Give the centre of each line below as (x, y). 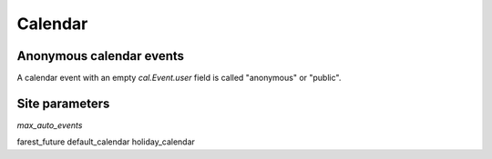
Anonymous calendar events (101, 56)
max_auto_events (50, 125)
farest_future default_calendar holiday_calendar (106, 142)
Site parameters (63, 103)
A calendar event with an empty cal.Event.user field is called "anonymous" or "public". (179, 78)
